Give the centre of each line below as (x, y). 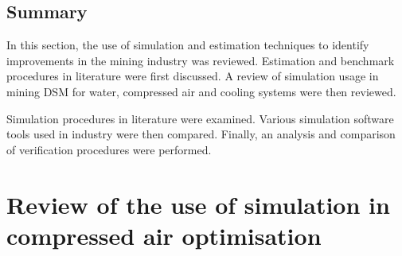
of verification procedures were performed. (109, 149)
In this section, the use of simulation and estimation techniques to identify (188, 45)
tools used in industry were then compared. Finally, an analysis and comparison (201, 134)
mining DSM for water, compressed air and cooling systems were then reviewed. (201, 91)
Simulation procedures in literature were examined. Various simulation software (200, 118)
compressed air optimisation (164, 235)
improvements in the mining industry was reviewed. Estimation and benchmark (201, 60)
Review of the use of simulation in (198, 204)
